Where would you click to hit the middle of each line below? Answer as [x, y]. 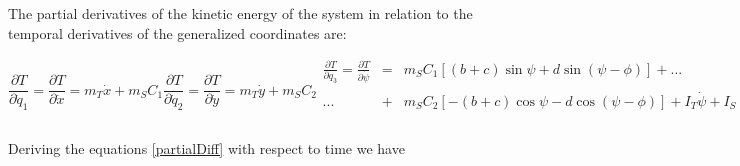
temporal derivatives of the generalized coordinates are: [177, 32]
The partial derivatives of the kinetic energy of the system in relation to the [240, 13]
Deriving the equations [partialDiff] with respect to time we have [206, 148]
